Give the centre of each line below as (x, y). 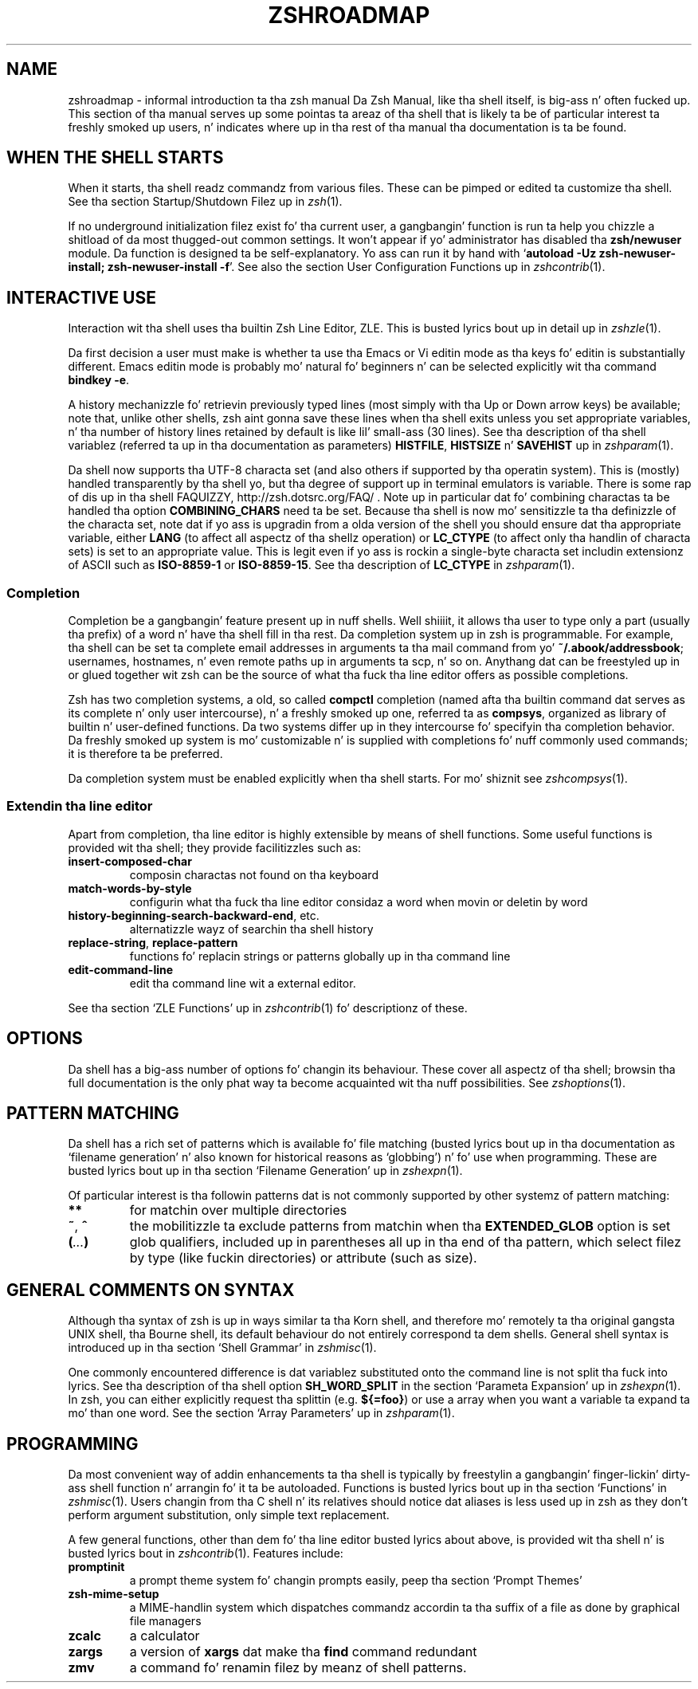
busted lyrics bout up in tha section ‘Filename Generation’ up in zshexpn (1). (265, 1171)
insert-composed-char (130, 861)
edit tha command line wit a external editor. (243, 983)
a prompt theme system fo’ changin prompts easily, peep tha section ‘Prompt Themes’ (356, 1581)
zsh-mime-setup (114, 1594)
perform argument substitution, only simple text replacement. (229, 1515)
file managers (165, 1621)
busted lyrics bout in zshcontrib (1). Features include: (206, 1553)
